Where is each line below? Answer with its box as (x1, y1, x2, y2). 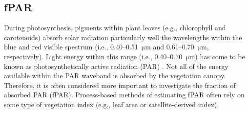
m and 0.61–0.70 (145, 42, 194, 52)
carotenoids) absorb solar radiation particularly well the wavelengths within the (4, 32, 242, 42)
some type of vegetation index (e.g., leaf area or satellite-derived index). (4, 99, 219, 109)
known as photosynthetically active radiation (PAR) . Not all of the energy (4, 61, 228, 71)
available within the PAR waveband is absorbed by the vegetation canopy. (4, 70, 226, 81)
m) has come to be (189, 51, 245, 61)
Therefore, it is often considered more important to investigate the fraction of (4, 80, 236, 90)
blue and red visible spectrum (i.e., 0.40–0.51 (4, 42, 138, 52)
